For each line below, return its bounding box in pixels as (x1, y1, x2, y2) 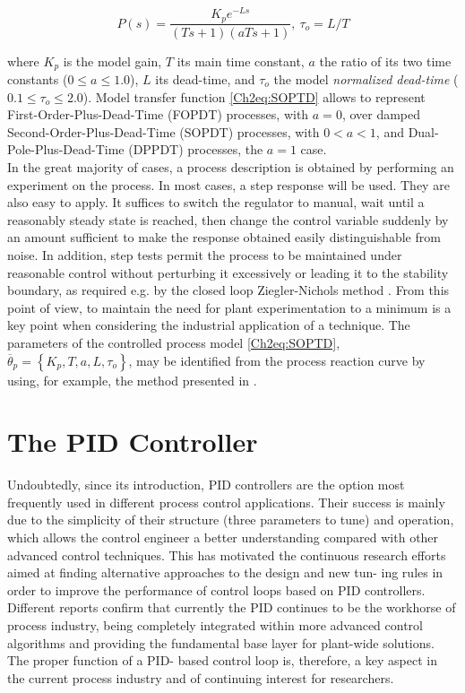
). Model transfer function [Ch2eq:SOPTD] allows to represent (82, 87, 426, 106)
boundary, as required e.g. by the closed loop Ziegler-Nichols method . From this (7, 281, 450, 299)
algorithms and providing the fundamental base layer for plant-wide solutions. (7, 633, 435, 652)
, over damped (341, 105, 421, 124)
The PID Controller (7, 423, 258, 460)
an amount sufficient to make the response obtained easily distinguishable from (7, 228, 441, 247)
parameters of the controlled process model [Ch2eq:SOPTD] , (7, 333, 340, 351)
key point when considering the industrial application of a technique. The (7, 316, 410, 334)
